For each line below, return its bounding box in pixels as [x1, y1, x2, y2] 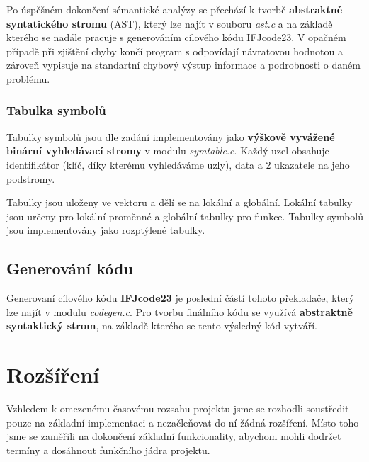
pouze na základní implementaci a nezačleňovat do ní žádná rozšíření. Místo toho [6, 415, 359, 429]
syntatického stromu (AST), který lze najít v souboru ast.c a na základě [6, 16, 333, 30]
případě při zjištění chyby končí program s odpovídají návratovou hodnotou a [6, 43, 343, 58]
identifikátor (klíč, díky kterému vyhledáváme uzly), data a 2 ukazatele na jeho [6, 157, 350, 171]
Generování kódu [6, 257, 133, 279]
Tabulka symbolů [6, 101, 106, 119]
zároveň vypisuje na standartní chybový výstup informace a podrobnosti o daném [6, 57, 361, 72]
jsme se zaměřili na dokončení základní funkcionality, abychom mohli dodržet [6, 429, 341, 444]
